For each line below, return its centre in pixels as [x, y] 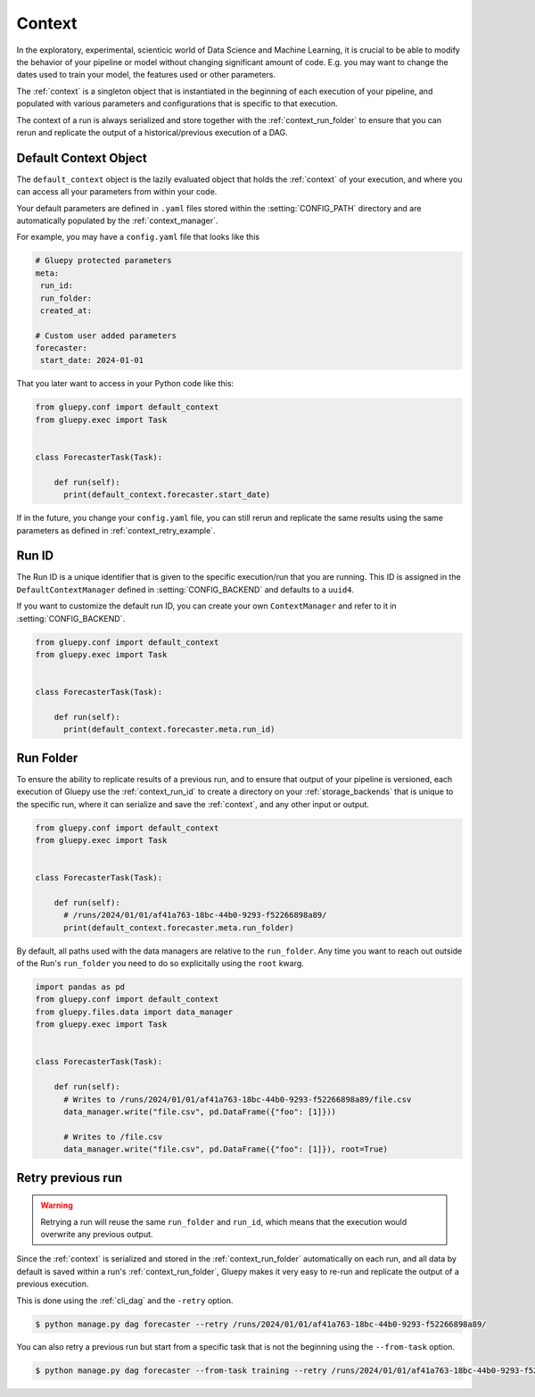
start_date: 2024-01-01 [92, 360]
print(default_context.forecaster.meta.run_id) [169, 730]
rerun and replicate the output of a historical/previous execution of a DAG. [152, 132]
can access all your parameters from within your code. [117, 192]
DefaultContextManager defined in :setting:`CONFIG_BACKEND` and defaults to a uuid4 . [185, 590]
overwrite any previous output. [97, 1234]
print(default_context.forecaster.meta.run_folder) [179, 927]
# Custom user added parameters [106, 335]
